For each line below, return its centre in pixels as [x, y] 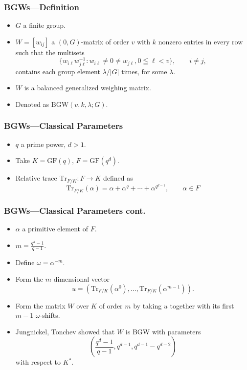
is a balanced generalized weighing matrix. [88, 88]
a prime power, [43, 144]
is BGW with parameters [163, 331]
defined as [118, 178]
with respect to [38, 362]
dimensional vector [82, 279]
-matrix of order [105, 41]
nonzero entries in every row [201, 41]
